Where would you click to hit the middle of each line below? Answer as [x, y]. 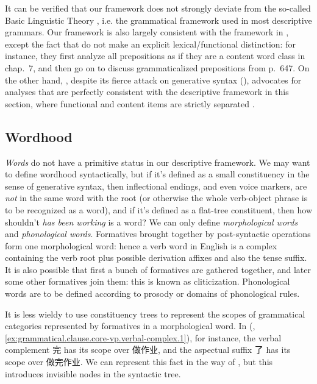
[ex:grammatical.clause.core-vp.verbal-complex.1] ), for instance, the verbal [143, 337]
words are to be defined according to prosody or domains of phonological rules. [152, 293]
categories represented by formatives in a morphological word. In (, [130, 326]
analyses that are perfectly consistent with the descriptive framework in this [147, 92]
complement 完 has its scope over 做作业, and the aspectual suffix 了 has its [148, 350]
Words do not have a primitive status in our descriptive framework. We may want [158, 162]
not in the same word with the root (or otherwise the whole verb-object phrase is [156, 198]
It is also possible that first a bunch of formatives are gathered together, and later [158, 269]
